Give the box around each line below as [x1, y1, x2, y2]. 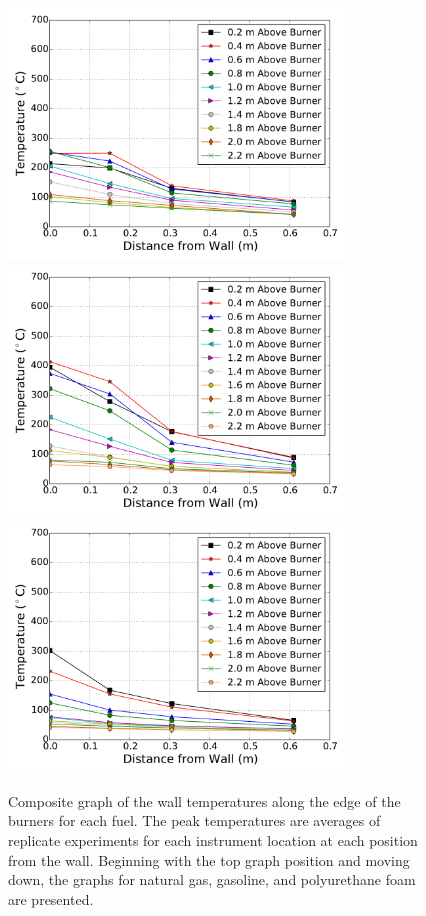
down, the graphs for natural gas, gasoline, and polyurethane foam [8, 869, 416, 890]
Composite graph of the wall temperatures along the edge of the [8, 790, 401, 811]
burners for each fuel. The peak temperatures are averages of [8, 810, 381, 831]
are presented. [8, 888, 94, 909]
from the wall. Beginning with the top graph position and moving [8, 849, 410, 870]
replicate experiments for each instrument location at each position [8, 829, 418, 850]
